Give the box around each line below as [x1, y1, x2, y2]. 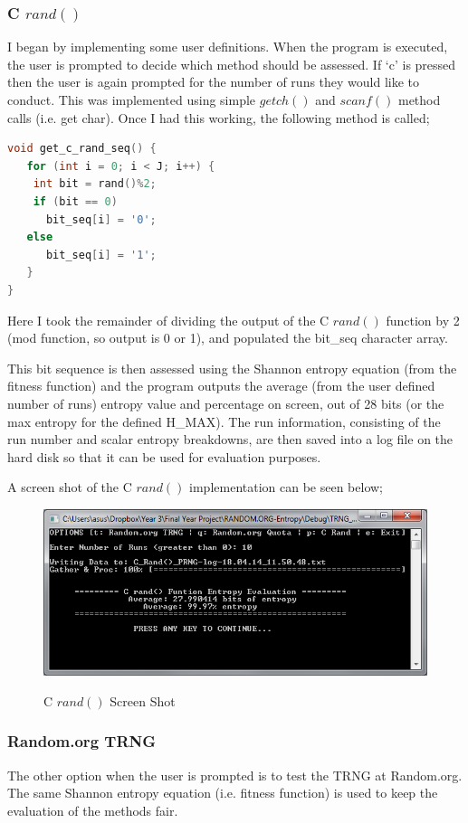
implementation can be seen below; [189, 478, 383, 497]
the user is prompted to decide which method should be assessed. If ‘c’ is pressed [7, 54, 456, 73]
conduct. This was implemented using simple [7, 90, 256, 109]
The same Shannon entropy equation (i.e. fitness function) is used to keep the [7, 783, 438, 802]
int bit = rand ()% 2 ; [33, 177, 157, 191]
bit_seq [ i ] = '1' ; [45, 248, 157, 261]
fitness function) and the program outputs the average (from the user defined [7, 376, 435, 395]
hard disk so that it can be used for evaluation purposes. [7, 447, 321, 466]
